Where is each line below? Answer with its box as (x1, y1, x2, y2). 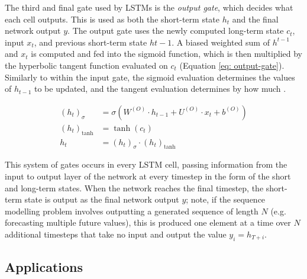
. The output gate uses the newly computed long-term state (67, 24, 284, 37)
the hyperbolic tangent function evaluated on (5, 59, 168, 71)
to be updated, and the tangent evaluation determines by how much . (34, 82, 286, 95)
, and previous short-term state (34, 36, 147, 48)
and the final (232, 12, 279, 25)
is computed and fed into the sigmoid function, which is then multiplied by (31, 47, 303, 60)
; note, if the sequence (186, 193, 266, 206)
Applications (5, 258, 83, 276)
